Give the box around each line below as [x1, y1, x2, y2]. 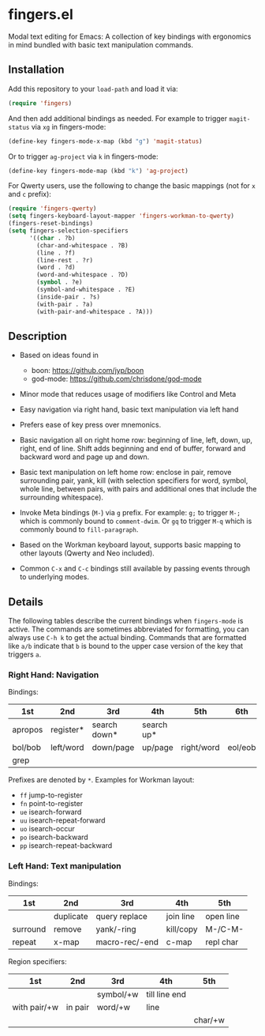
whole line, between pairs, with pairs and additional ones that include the [19, 484, 257, 494]
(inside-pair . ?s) [36, 292, 101, 301]
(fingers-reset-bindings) [8, 220, 93, 228]
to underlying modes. [19, 572, 89, 582]
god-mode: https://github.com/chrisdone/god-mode [31, 374, 203, 384]
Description [8, 330, 67, 343]
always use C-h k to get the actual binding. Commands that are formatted [8, 633, 247, 642]
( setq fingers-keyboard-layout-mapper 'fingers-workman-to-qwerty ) [8, 212, 235, 220]
